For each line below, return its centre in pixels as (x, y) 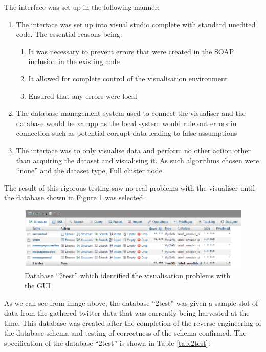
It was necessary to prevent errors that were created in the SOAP (131, 51)
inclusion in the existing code (74, 61)
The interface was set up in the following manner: (82, 7)
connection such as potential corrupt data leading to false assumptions (127, 133)
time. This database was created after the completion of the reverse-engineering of (133, 323)
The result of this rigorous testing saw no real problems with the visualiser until (130, 187)
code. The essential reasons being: (69, 34)
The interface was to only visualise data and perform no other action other (133, 150)
